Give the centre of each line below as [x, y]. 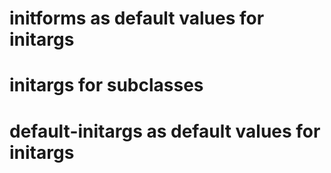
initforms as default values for [137, 18]
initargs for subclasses [106, 85]
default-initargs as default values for [165, 131]
